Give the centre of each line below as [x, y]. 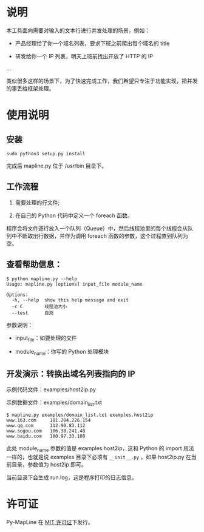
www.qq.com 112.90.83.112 [46, 425]
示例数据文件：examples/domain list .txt [54, 403]
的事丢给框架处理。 [30, 88]
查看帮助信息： [34, 264]
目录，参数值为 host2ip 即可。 [49, 464]
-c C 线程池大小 [39, 306]
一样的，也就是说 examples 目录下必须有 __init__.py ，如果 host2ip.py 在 [99, 457]
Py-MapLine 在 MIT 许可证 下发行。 [50, 522]
